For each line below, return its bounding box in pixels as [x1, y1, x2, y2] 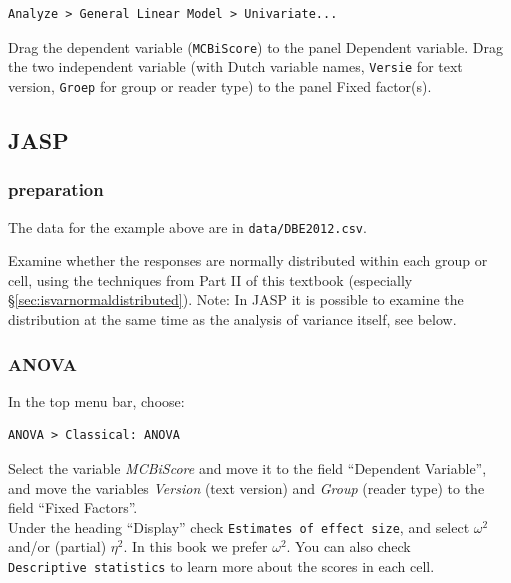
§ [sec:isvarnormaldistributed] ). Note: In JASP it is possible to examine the [8, 289, 464, 310]
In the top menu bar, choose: [8, 390, 185, 411]
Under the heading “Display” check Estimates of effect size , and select [8, 516, 470, 537]
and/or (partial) [8, 536, 107, 557]
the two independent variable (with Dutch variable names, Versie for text [8, 56, 463, 77]
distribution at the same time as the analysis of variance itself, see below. [8, 309, 457, 329]
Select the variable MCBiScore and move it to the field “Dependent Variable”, [8, 458, 487, 478]
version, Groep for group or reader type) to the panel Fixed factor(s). [8, 75, 432, 96]
